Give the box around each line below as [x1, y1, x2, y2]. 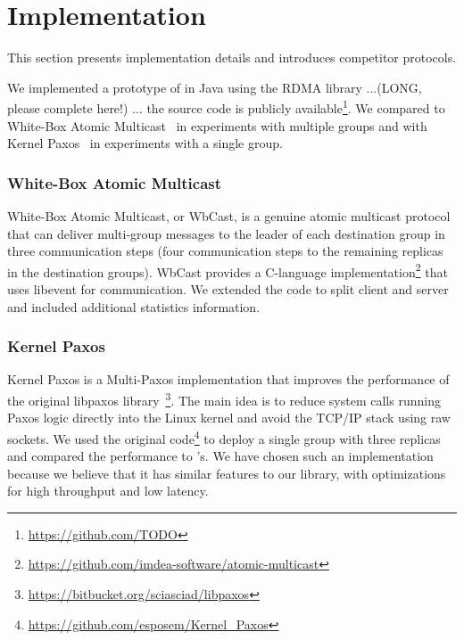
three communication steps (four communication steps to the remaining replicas [7, 242, 443, 260]
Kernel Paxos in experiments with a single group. [7, 134, 283, 152]
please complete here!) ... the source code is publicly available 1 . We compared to [7, 96, 445, 117]
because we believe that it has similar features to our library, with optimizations [7, 464, 446, 482]
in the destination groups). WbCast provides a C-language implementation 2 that [7, 259, 448, 281]
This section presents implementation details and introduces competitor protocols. [7, 48, 457, 67]
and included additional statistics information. [7, 297, 261, 316]
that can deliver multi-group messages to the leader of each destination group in [7, 224, 445, 242]
